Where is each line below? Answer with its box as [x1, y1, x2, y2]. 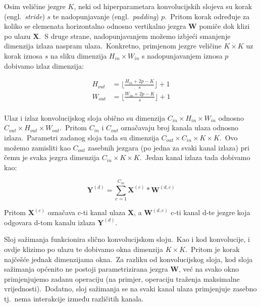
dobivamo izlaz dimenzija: [4, 60, 84, 71]
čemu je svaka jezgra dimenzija [4, 152, 100, 163]
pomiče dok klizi [199, 21, 250, 31]
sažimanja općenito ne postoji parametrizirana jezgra [4, 264, 168, 274]
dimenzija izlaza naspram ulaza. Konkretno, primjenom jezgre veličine [4, 40, 222, 51]
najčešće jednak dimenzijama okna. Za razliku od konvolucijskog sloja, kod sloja [4, 253, 253, 264]
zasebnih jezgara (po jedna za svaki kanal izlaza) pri [87, 142, 249, 152]
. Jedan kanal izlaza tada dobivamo [139, 152, 250, 163]
